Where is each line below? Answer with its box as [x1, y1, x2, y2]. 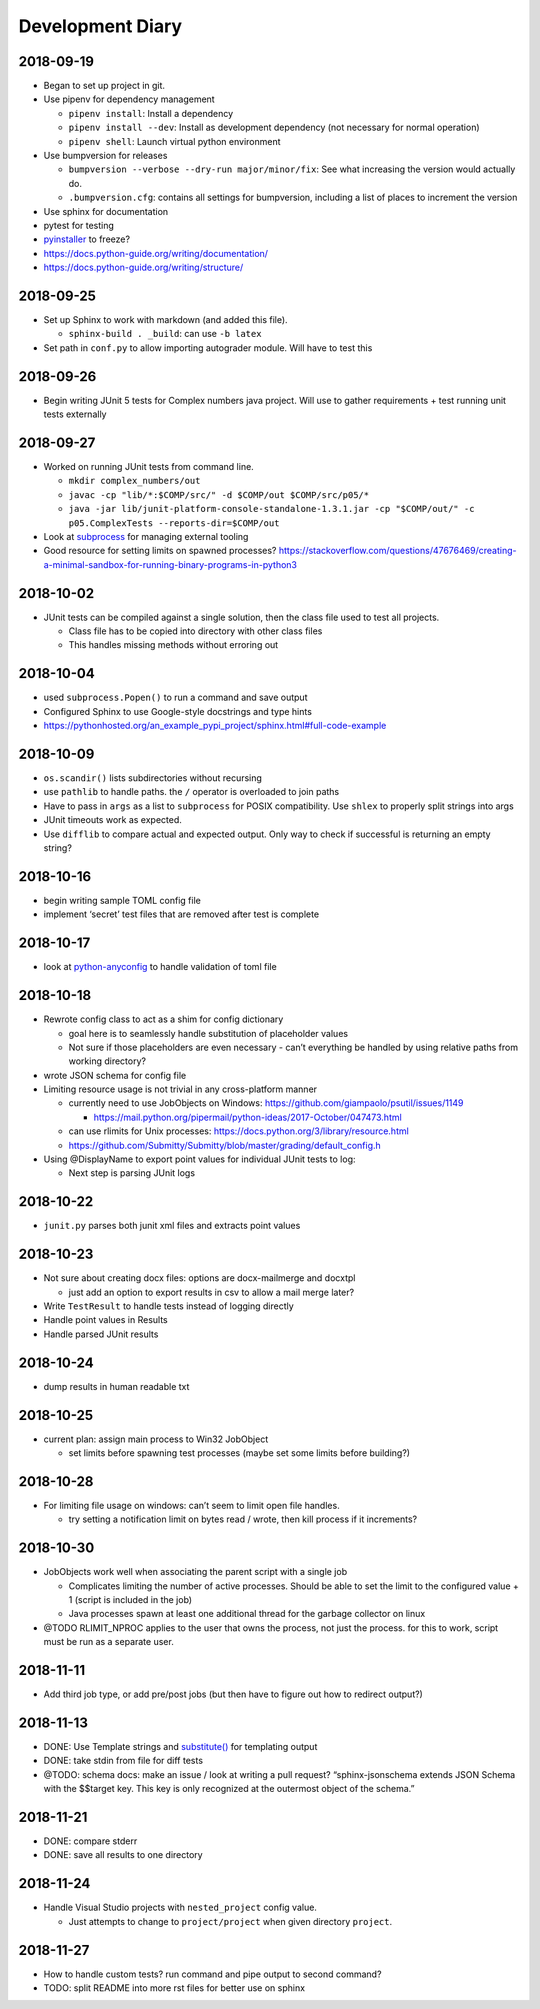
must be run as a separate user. [43, 1636, 174, 1648]
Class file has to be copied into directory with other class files [68, 625, 323, 637]
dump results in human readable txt [43, 1380, 190, 1392]
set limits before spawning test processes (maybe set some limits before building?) [68, 1446, 410, 1459]
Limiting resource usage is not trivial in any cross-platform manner [43, 1083, 318, 1095]
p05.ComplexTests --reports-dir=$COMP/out [68, 517, 280, 529]
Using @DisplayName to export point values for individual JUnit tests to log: [43, 1153, 356, 1165]
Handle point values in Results [43, 1314, 169, 1326]
